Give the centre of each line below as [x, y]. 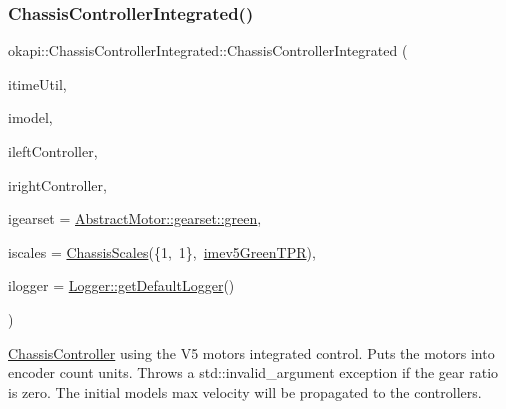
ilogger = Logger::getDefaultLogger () [121, 285]
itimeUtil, [37, 83]
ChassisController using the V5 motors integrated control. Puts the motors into [251, 352]
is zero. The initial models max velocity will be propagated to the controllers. [245, 391]
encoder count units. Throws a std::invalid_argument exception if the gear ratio [253, 372]
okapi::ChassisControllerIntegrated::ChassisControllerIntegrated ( [208, 50]
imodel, [30, 117]
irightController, [57, 184]
